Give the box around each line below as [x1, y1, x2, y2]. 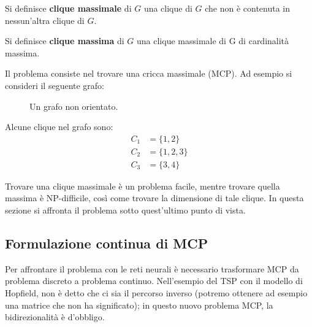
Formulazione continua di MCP [5, 234, 208, 253]
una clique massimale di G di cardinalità [137, 34, 289, 47]
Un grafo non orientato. [29, 99, 118, 112]
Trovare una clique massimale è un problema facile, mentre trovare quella [5, 179, 280, 192]
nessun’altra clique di [5, 13, 85, 26]
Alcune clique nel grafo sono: [5, 120, 113, 133]
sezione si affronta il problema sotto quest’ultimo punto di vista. [5, 204, 246, 217]
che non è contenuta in [205, 2, 291, 14]
